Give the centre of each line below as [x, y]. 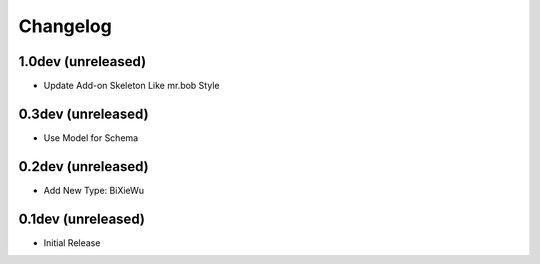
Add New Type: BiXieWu [94, 190]
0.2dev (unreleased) [83, 166]
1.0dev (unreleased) [82, 61]
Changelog [65, 26]
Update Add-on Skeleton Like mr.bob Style [131, 86]
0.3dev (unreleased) [83, 113]
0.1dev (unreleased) [81, 218]
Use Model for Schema [91, 137]
